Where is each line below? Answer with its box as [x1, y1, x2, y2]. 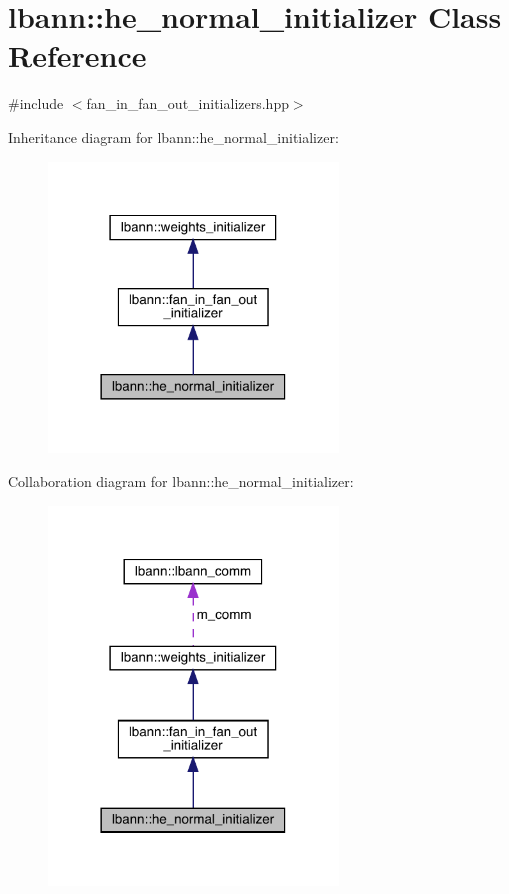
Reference [8, 35, 147, 76]
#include [8, 93, 64, 114]
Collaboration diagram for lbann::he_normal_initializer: [8, 471, 354, 492]
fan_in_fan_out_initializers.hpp [86, 93, 289, 114]
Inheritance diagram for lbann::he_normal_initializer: [8, 126, 339, 147]
